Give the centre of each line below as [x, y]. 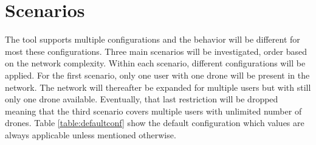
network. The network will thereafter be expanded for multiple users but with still [158, 87]
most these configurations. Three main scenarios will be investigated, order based [156, 51]
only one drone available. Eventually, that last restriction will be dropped [142, 99]
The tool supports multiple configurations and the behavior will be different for [153, 39]
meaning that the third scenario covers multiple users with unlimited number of [153, 111]
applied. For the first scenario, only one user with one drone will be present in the [157, 75]
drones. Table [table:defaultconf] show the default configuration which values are [155, 123]
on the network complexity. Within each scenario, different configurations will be [155, 63]
